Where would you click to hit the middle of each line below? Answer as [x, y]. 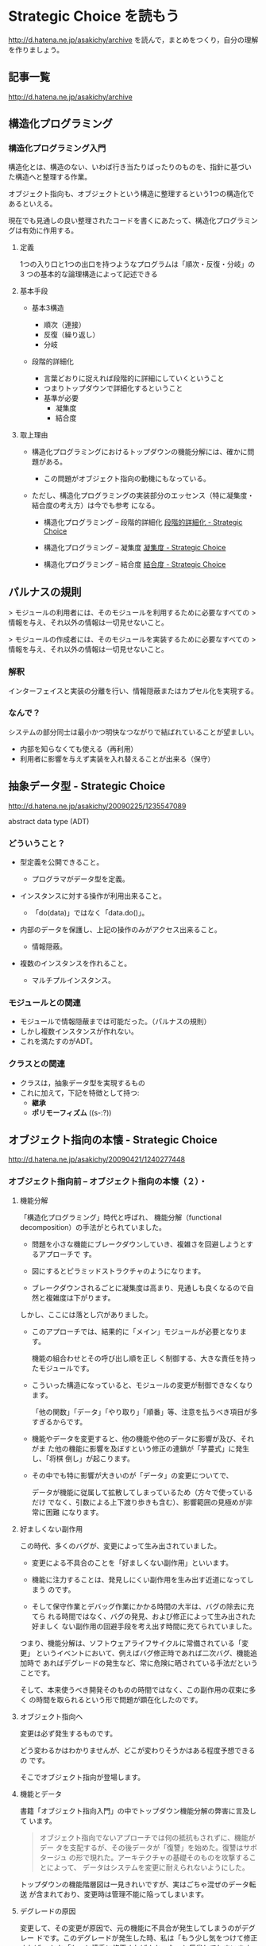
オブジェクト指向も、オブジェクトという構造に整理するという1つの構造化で [131, 194]
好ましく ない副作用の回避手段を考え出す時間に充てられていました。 [144, 1626]
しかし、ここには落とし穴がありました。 [86, 1314]
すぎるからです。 [59, 1421]
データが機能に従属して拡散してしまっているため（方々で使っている [142, 1492]
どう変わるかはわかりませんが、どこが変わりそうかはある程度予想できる [137, 1750]
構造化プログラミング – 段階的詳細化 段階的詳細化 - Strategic [143, 522]
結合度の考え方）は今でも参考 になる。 [95, 506]
